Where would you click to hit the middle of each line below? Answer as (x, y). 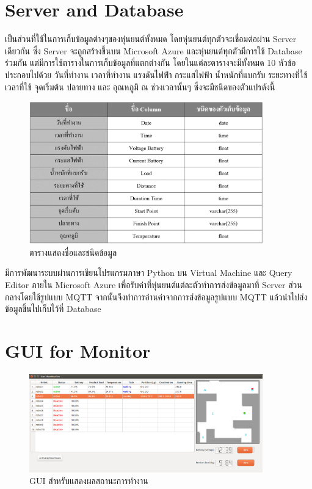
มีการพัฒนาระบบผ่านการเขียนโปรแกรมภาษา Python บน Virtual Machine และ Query (149, 273)
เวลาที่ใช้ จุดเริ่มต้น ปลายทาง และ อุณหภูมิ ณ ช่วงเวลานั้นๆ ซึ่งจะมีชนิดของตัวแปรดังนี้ (140, 86)
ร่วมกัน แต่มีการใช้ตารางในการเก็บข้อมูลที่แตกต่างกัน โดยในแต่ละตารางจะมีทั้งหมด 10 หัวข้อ (151, 63)
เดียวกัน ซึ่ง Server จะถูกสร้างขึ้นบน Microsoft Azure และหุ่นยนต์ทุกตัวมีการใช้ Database (154, 50)
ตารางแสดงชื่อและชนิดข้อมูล (73, 252)
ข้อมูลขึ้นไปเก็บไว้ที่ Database (53, 309)
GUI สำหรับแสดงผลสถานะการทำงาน (89, 481)
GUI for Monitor (78, 350)
